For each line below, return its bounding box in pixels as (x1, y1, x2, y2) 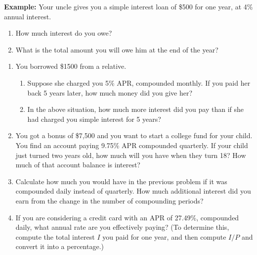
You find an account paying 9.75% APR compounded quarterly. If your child (15, 140, 248, 150)
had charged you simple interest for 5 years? (27, 113, 161, 124)
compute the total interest (15, 231, 95, 242)
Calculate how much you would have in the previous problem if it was (15, 176, 227, 186)
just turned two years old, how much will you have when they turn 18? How (15, 150, 246, 160)
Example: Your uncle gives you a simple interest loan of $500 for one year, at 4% (4, 1, 253, 11)
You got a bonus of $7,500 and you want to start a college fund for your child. (15, 130, 253, 141)
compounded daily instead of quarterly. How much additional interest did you (15, 186, 251, 196)
